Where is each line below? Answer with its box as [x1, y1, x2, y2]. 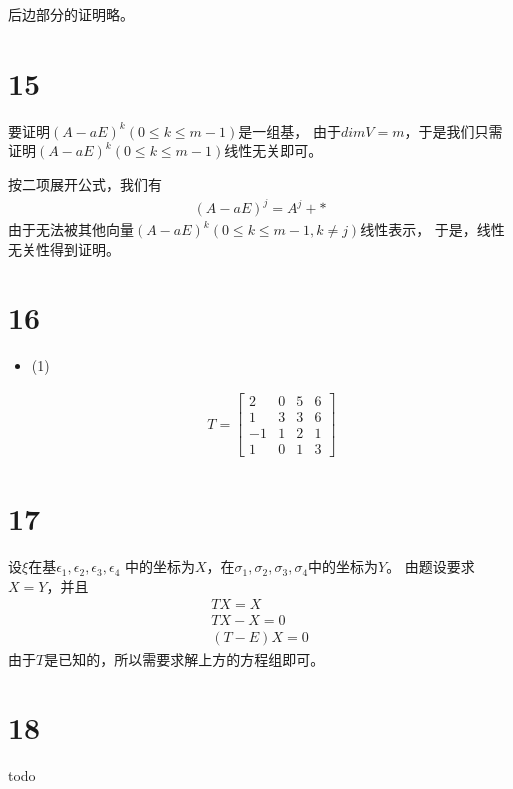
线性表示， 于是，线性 [360, 219, 505, 240]
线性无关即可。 [224, 140, 323, 161]
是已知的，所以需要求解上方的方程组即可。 [44, 648, 325, 669]
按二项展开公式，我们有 [8, 173, 162, 194]
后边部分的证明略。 [8, 4, 134, 24]
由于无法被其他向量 [8, 219, 134, 240]
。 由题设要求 [386, 556, 475, 577]
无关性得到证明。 [8, 238, 120, 259]
